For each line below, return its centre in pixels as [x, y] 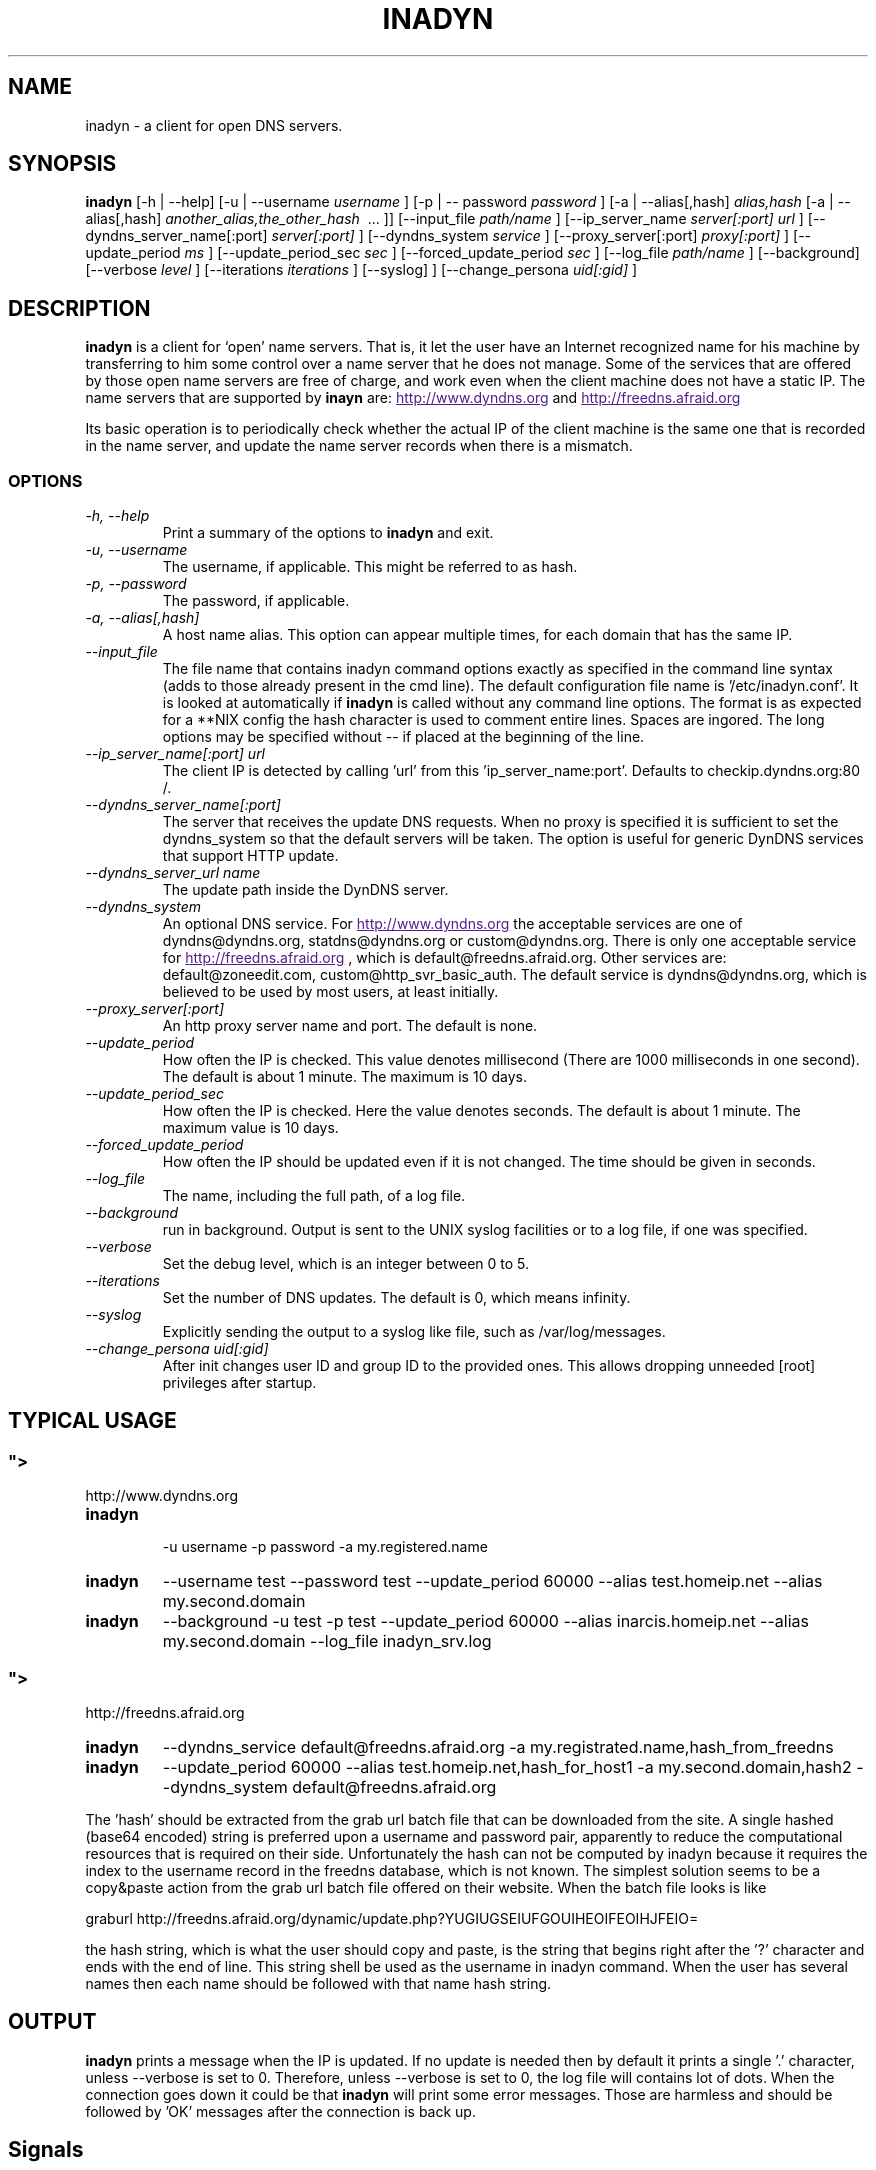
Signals [46, 2150]
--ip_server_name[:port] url [175, 754]
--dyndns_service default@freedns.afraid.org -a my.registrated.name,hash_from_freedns [498, 1747]
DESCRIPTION [79, 308]
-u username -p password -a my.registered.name [325, 1547]
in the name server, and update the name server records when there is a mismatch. [359, 446]
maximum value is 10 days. [250, 1128]
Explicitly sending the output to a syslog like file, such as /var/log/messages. [414, 1332]
